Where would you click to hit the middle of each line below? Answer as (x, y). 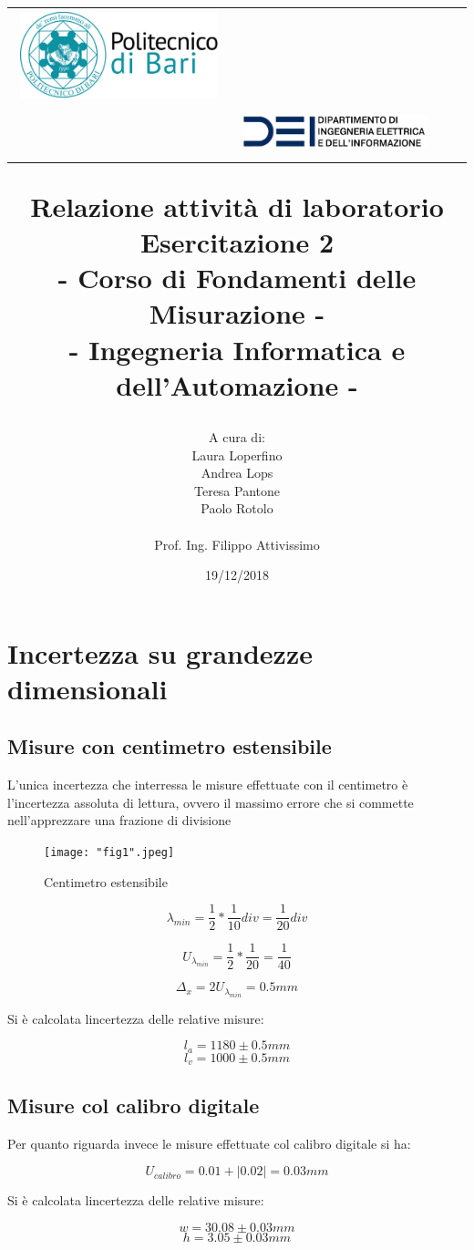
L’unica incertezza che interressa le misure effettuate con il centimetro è (208, 785)
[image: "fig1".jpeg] (109, 853)
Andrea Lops (237, 473)
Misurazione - (237, 313)
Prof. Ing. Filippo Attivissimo (237, 544)
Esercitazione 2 (237, 242)
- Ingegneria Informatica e (237, 349)
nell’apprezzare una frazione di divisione (119, 820)
